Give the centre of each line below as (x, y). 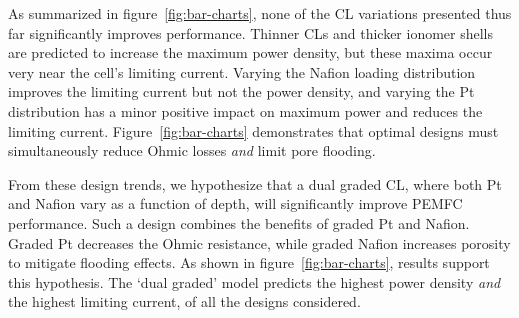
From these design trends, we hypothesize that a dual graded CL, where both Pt (255, 183)
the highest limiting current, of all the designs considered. (184, 301)
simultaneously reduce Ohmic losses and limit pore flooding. (192, 150)
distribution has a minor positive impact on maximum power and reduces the (245, 110)
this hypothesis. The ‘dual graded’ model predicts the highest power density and (254, 281)
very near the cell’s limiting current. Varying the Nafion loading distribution (242, 71)
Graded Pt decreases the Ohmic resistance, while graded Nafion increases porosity (259, 242)
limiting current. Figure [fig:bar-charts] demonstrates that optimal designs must (253, 130)
